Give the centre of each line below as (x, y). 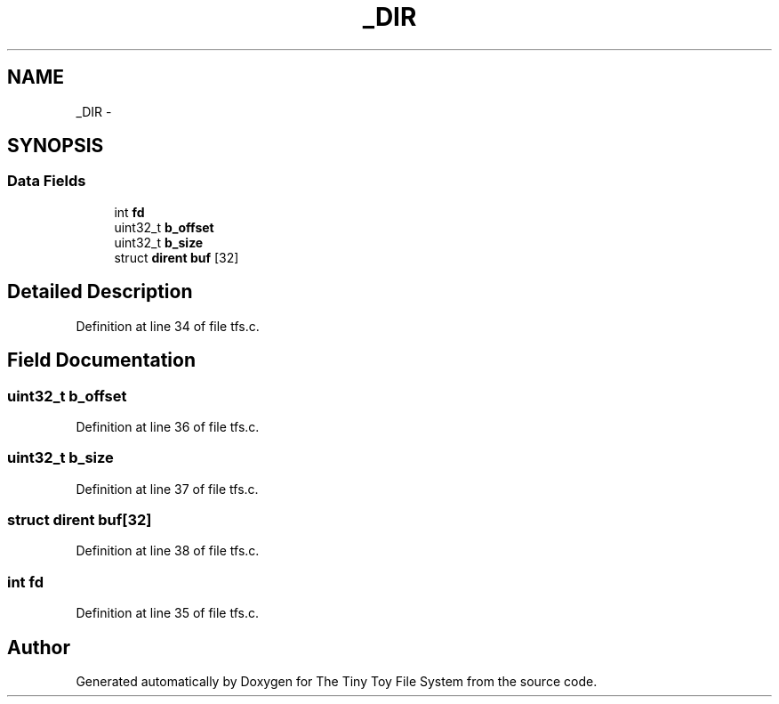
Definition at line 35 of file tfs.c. (168, 613)
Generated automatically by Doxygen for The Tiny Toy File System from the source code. (337, 681)
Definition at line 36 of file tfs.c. (168, 426)
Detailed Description (100, 292)
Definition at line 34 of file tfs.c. (168, 326)
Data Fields (47, 181)
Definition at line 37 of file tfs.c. (167, 489)
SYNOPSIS (56, 146)
